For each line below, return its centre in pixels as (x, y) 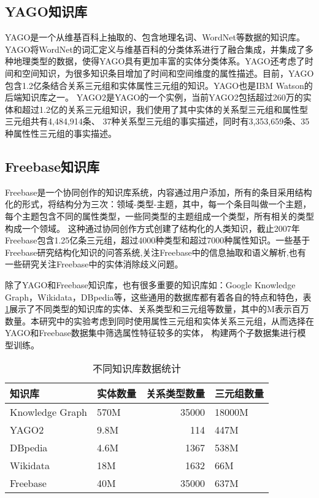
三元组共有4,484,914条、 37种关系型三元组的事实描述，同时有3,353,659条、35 (157, 121)
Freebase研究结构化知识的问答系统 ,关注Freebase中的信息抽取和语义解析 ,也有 (156, 252)
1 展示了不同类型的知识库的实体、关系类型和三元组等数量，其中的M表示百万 (157, 309)
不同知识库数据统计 (136, 369)
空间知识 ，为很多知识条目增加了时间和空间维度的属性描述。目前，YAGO (168, 73)
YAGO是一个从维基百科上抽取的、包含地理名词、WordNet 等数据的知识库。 (155, 37)
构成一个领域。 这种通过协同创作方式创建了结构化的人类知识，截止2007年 (152, 228)
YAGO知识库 (46, 11)
